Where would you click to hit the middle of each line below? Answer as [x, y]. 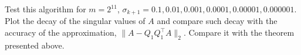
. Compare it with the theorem [239, 32]
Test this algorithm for [45, 9]
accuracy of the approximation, [61, 32]
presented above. [35, 45]
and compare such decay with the [217, 21]
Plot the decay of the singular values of [75, 21]
